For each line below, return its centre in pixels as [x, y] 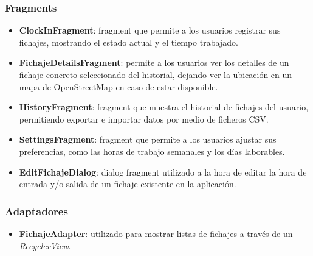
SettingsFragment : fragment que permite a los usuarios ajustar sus [148, 139]
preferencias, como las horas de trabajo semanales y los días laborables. [152, 151]
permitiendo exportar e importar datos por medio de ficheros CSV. [144, 119]
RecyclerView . [45, 245]
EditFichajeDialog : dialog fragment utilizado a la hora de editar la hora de [163, 172]
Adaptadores [36, 211]
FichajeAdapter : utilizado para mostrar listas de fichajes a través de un [156, 233]
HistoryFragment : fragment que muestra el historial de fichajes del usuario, [164, 107]
